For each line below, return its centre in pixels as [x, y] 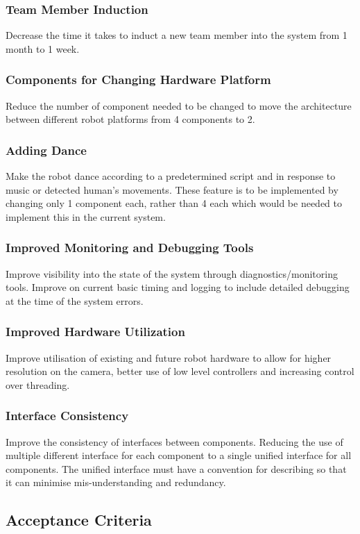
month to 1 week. [43, 48]
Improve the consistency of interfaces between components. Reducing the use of [174, 441]
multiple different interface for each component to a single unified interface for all [179, 455]
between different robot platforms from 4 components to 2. [130, 119]
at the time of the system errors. [75, 300]
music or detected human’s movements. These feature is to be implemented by [172, 189]
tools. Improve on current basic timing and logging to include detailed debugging [178, 287]
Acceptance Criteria [79, 520]
